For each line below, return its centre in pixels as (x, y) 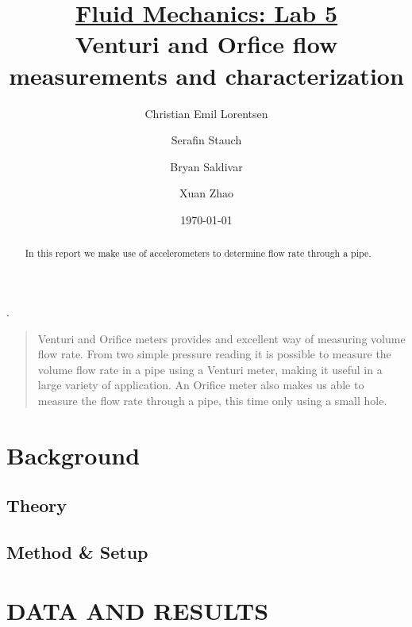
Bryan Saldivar (206, 166)
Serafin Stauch (206, 140)
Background (73, 455)
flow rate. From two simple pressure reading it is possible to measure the (214, 354)
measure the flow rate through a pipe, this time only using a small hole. (212, 400)
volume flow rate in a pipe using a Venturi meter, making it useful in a (210, 369)
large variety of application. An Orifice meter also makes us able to (201, 385)
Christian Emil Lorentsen (206, 113)
